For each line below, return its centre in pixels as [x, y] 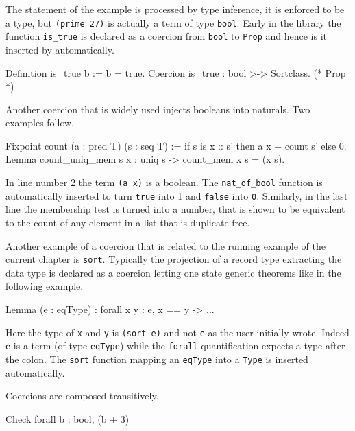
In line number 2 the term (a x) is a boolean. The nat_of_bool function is [164, 182]
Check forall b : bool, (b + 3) [68, 418]
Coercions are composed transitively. [82, 396]
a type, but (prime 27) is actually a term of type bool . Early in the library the [173, 22]
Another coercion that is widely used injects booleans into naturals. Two [158, 109]
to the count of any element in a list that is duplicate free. [128, 222]
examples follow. [40, 123]
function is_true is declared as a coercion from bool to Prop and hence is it [167, 36]
